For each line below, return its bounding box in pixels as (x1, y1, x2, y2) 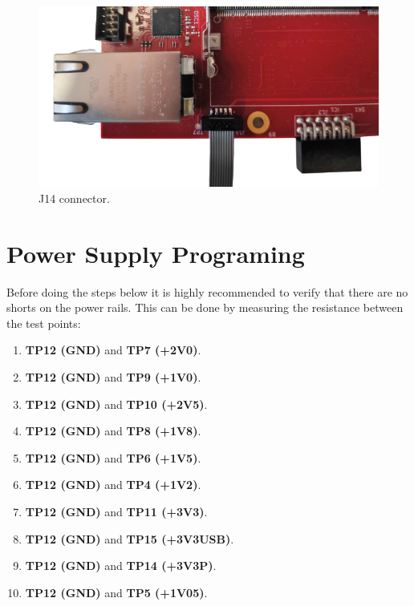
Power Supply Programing (6, 236, 305, 269)
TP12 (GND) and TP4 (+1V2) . (25, 476, 201, 493)
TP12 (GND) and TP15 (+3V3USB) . (25, 530, 234, 547)
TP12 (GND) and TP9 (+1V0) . (25, 368, 201, 385)
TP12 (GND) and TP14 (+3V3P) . (25, 557, 217, 574)
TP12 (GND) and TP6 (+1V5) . (25, 449, 201, 466)
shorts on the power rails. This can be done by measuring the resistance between (6, 299, 404, 316)
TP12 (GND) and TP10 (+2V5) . (25, 395, 208, 412)
